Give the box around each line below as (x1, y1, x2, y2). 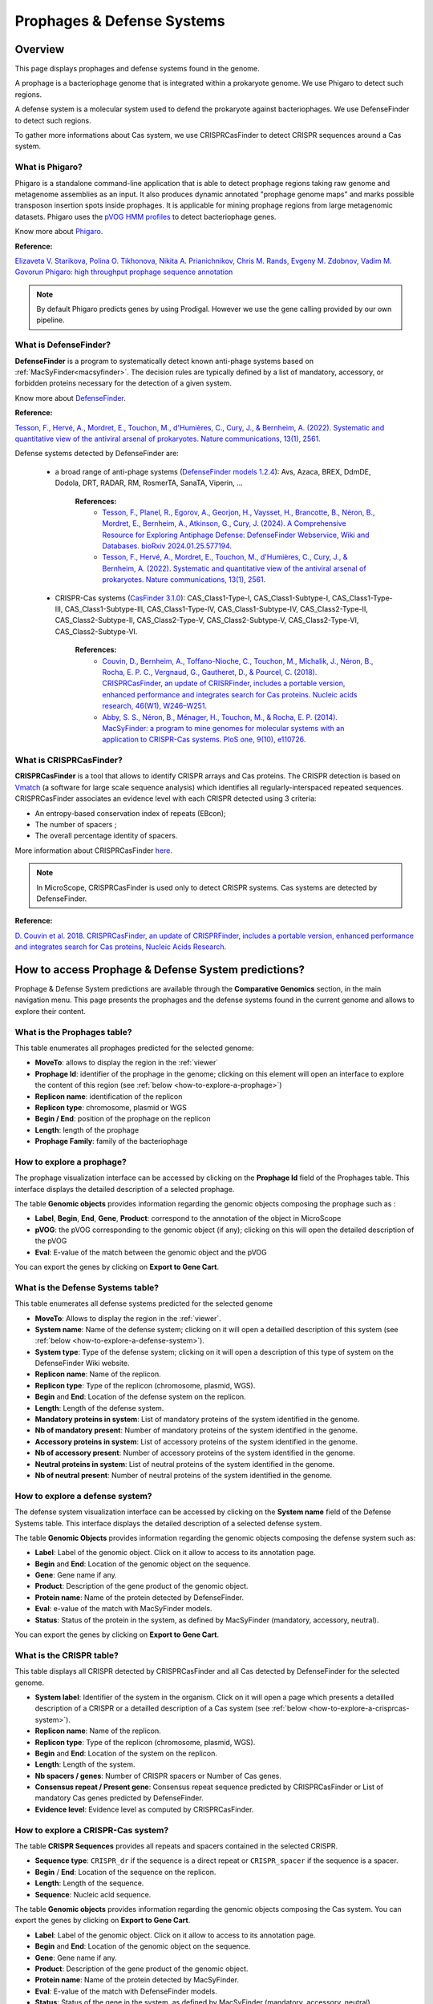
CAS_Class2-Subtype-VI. (55, 626, 138, 636)
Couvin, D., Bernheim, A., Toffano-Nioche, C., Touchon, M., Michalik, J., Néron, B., (102, 656, 374, 665)
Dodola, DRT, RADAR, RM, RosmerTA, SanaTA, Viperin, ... (55, 478, 244, 488)
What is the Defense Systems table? (14, 1282, 160, 1293)
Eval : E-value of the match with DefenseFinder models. (34, 1986, 217, 1996)
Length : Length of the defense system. (34, 1403, 164, 1412)
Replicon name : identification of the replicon (34, 1091, 183, 1101)
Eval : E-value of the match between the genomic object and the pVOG (34, 1247, 268, 1257)
